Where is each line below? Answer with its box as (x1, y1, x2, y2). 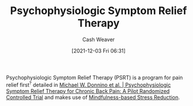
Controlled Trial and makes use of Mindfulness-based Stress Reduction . (6, 94, 180, 101)
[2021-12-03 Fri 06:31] (71, 47, 126, 54)
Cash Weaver (82, 36, 115, 43)
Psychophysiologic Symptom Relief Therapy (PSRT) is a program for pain (6, 74, 183, 81)
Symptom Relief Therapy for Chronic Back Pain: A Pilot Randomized (6, 87, 170, 94)
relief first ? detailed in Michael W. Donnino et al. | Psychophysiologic (6, 80, 171, 88)
